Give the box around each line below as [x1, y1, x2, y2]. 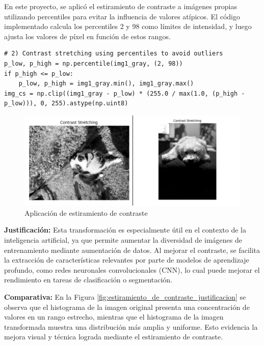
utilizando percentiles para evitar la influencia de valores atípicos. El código [4, 11, 240, 21]
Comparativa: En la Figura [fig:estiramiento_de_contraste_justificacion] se [4, 291, 246, 302]
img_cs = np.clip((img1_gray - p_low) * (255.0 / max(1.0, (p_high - [4, 90, 245, 97]
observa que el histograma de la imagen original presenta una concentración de [4, 301, 250, 312]
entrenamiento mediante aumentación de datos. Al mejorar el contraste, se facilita [4, 244, 260, 255]
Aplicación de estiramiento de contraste [24, 207, 148, 218]
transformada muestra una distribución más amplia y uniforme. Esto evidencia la [4, 321, 258, 332]
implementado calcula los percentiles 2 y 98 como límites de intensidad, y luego [4, 21, 252, 32]
